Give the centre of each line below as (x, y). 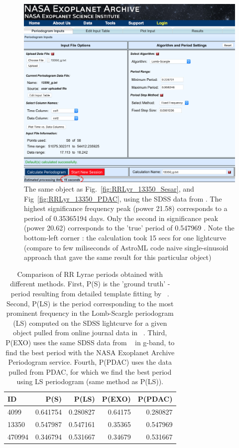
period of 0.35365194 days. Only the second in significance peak (121, 218)
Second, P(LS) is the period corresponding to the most (90, 303)
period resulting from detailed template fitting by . (90, 294)
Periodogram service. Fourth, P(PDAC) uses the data (90, 362)
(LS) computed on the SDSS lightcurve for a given (90, 323)
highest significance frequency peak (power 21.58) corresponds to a (126, 208)
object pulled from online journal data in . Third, (90, 333)
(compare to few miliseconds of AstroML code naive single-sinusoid (126, 247)
